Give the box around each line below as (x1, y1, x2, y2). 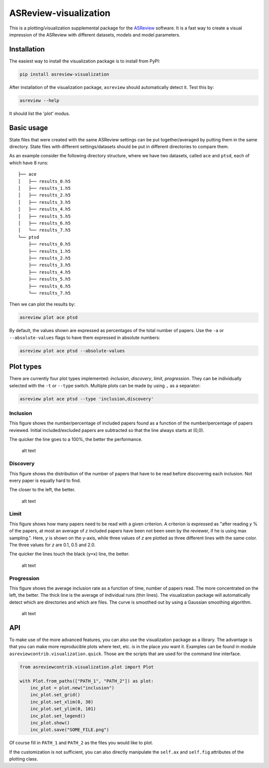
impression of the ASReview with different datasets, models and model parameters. (9, 31, 180, 37)
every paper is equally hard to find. (9, 477, 81, 483)
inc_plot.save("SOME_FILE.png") (30, 727, 110, 733)
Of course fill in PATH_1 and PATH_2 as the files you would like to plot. (9, 740, 153, 746)
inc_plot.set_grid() (30, 692, 81, 698)
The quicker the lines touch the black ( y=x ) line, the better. (9, 551, 130, 557)
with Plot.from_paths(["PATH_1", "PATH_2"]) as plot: (19, 678, 154, 684)
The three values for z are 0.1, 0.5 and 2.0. (9, 542, 96, 548)
